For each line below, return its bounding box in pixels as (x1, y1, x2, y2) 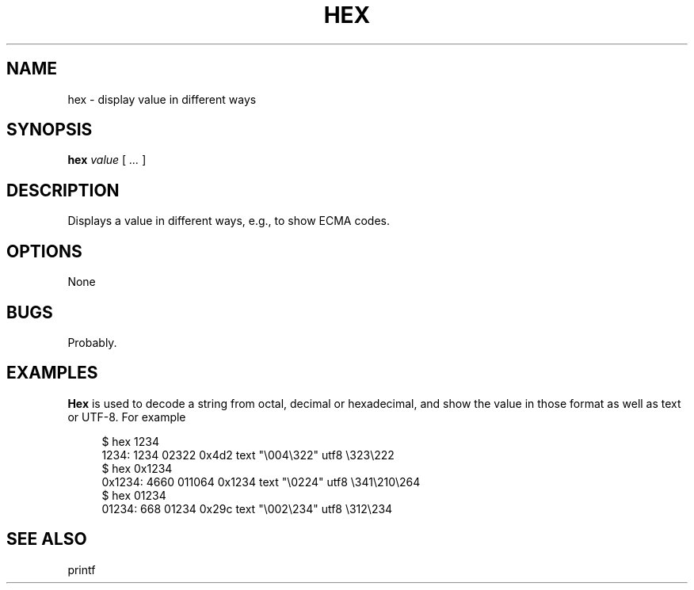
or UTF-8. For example (67, 409, 186, 424)
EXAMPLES (6, 363, 98, 383)
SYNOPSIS (6, 120, 93, 140)
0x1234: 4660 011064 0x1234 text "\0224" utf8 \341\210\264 (101, 474, 421, 489)
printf (67, 562, 96, 577)
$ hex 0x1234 (101, 461, 173, 475)
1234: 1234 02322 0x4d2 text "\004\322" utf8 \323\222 (101, 447, 395, 462)
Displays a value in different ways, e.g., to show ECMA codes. (67, 214, 390, 228)
